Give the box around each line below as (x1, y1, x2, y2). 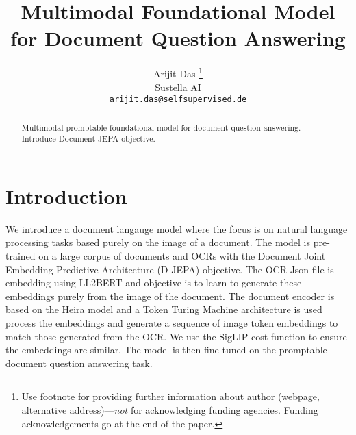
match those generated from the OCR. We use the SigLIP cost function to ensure (5, 329, 347, 343)
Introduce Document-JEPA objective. (21, 133, 155, 145)
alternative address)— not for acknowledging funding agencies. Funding (21, 402, 318, 417)
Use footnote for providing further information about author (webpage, (21, 389, 320, 403)
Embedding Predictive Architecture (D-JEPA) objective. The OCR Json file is (5, 262, 334, 276)
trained (5, 249, 36, 263)
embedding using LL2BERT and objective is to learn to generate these (5, 275, 302, 290)
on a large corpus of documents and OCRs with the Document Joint (38, 249, 326, 263)
